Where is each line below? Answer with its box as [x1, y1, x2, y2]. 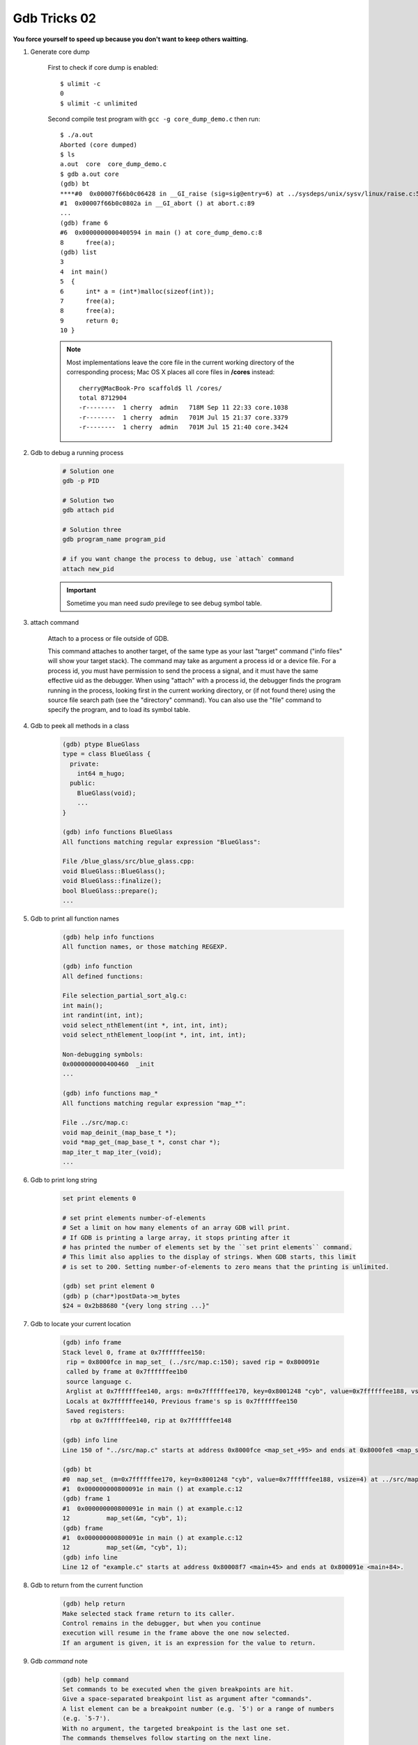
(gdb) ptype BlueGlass [62, 740, 140, 748]
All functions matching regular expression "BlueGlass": [62, 838, 261, 846]
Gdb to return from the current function [30, 1581, 143, 1589]
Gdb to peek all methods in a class [30, 721, 130, 729]
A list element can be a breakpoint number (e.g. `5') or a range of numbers [62, 1705, 334, 1713]
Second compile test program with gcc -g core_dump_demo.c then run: [47, 114, 261, 123]
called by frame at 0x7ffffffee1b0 [66, 1368, 188, 1376]
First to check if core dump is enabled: [47, 64, 159, 72]
